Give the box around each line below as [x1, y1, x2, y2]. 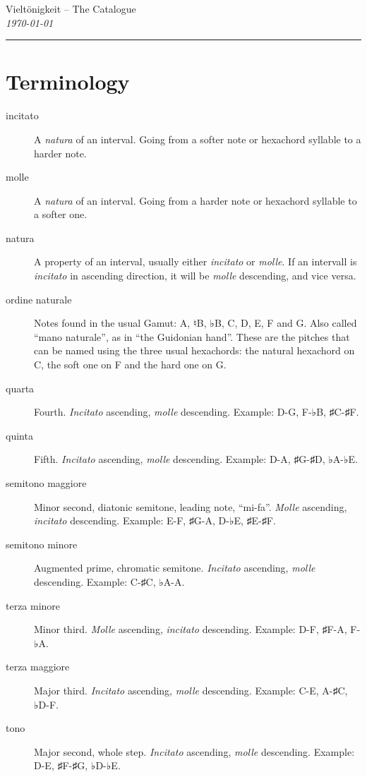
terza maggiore [6, 659, 70, 674]
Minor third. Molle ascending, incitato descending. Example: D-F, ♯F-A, [34, 622, 347, 637]
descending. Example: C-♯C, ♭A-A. [34, 574, 185, 589]
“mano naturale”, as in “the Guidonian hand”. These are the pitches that [34, 329, 350, 344]
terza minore [6, 598, 61, 613]
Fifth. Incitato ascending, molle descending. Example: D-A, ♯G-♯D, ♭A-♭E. [34, 452, 359, 466]
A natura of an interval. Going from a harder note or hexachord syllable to [34, 193, 357, 207]
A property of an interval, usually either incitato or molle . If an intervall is [34, 254, 357, 269]
